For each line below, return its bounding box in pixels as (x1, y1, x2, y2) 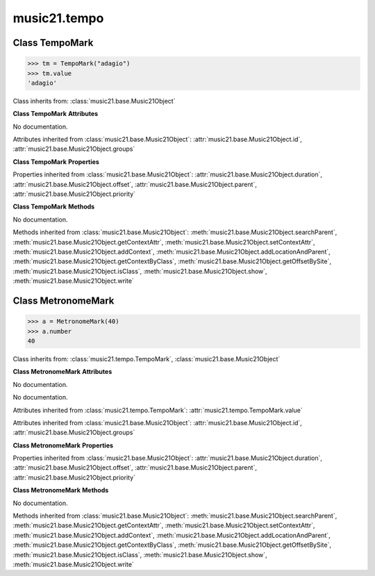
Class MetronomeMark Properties (12, 441, 114, 450)
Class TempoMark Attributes (12, 110, 99, 118)
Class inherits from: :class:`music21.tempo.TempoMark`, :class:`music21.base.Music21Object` (12, 354, 281, 363)
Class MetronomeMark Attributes (12, 368, 112, 376)
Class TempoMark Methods (12, 202, 95, 211)
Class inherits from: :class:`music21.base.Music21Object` (12, 97, 176, 105)
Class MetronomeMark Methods (12, 486, 109, 495)
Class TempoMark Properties (12, 157, 100, 166)
